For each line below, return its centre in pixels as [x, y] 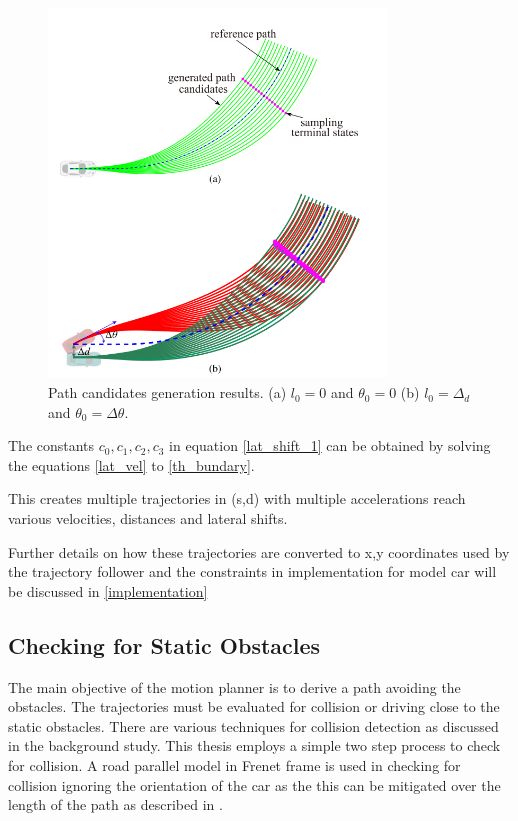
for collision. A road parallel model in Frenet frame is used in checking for [234, 764]
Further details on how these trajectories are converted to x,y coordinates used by [259, 551]
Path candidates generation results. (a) [167, 392]
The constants [51, 445]
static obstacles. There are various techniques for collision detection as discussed [253, 725]
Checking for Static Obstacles [164, 644]
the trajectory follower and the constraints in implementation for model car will [252, 571]
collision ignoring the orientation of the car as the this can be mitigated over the [254, 784]
